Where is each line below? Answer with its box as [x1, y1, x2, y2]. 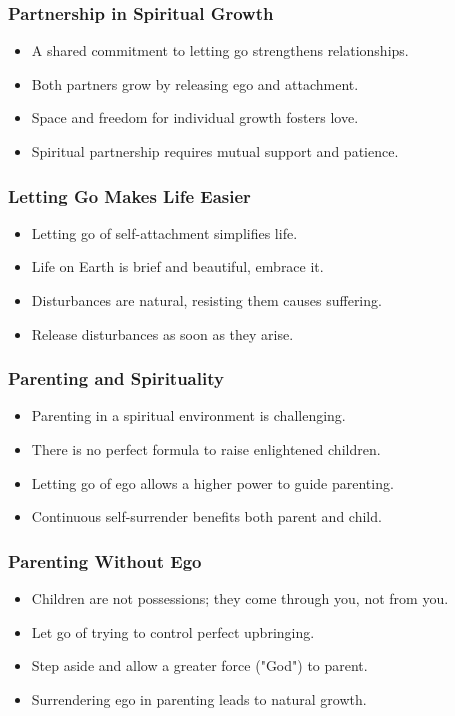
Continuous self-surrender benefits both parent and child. [31, 506, 382, 527]
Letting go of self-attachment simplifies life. [31, 222, 298, 243]
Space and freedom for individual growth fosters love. [31, 107, 359, 128]
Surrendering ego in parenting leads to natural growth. [31, 688, 367, 709]
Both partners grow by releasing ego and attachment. [31, 73, 359, 94]
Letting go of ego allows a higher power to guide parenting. [31, 472, 394, 493]
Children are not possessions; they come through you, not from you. [31, 588, 449, 608]
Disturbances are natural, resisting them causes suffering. [31, 290, 382, 310]
